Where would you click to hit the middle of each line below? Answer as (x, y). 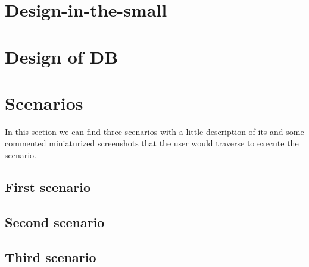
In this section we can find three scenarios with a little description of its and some (154, 131)
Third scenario (51, 257)
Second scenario (55, 222)
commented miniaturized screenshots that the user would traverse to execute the (152, 143)
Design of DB (62, 56)
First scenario (48, 187)
